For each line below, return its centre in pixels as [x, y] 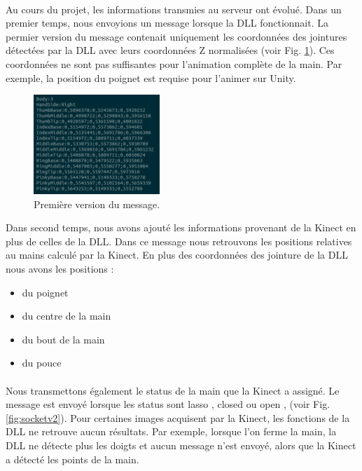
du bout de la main [63, 339]
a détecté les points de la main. [72, 459]
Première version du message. [97, 204]
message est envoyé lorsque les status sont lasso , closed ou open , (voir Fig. [168, 404]
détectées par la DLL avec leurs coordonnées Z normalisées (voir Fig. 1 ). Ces [170, 50]
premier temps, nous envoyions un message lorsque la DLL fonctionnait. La [167, 23]
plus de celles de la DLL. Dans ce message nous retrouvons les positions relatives [179, 241]
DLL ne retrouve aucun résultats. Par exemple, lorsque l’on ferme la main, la [171, 431]
